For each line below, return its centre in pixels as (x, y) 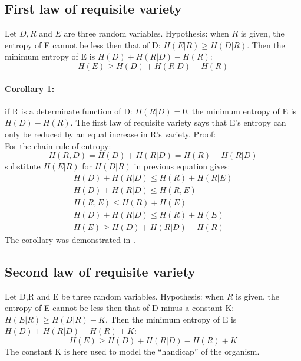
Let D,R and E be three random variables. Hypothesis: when (115, 296)
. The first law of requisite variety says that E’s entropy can (178, 122)
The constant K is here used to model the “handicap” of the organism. (132, 351)
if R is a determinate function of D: (69, 111)
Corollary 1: (30, 88)
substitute (23, 166)
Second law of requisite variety (100, 271)
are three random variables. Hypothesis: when (146, 33)
